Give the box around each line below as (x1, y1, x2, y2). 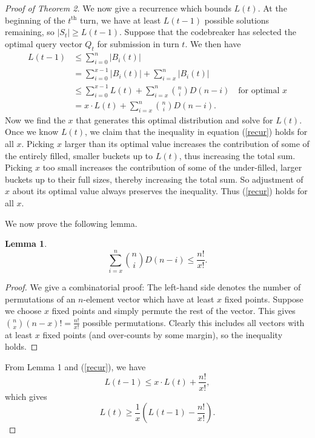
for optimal (238, 86, 280, 95)
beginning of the (5, 13, 65, 26)
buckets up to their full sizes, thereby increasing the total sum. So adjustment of (5, 172, 303, 185)
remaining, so (5, 25, 55, 38)
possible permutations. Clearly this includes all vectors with (82, 316, 305, 328)
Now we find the (5, 113, 65, 126)
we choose (5, 304, 42, 317)
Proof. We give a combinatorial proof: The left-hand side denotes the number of (5, 280, 301, 293)
